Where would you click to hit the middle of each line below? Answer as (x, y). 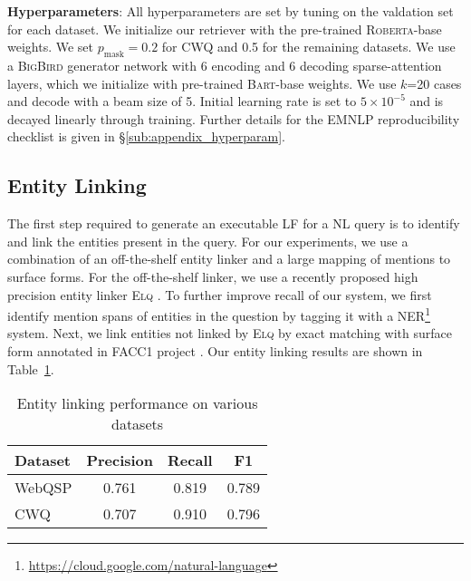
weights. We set (51, 47)
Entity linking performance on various (137, 403)
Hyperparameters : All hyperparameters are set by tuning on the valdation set (231, 11)
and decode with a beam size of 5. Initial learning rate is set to (182, 101)
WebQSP (43, 488)
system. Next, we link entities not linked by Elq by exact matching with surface (230, 333)
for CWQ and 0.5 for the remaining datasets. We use (308, 47)
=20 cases (434, 83)
